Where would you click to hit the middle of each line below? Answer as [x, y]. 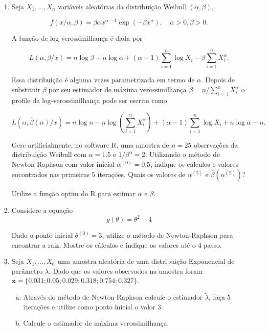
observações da [216, 144]
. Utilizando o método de [182, 154]
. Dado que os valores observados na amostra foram [126, 270]
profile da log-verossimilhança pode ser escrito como [89, 100]
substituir [26, 89]
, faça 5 [220, 297]
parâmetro [27, 270]
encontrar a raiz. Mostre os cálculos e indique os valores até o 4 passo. [117, 244]
